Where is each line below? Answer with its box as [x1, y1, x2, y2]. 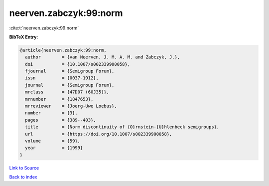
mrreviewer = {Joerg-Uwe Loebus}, [25, 103, 117, 109]
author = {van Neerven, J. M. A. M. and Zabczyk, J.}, [25, 54, 180, 60]
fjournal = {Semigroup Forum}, [25, 68, 115, 74]
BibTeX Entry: [9, 34, 38, 40]
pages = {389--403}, [25, 117, 97, 123]
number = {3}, [25, 110, 78, 116]
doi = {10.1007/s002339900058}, [25, 61, 131, 67]
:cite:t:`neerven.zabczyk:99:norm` [9, 25, 79, 31]
